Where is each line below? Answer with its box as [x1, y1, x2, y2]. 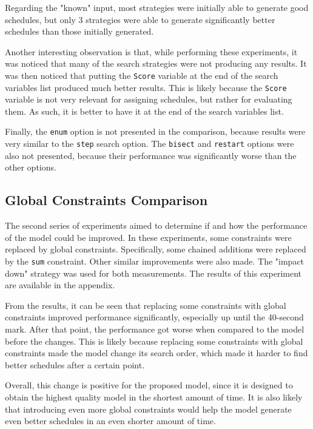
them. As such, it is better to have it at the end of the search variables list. [5, 104, 284, 117]
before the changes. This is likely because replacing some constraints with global [5, 334, 303, 347]
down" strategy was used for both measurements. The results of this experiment [5, 266, 302, 279]
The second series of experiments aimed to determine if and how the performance [5, 219, 308, 232]
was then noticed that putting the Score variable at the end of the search [5, 69, 278, 81]
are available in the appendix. [5, 279, 115, 291]
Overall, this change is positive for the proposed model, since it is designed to [5, 379, 293, 391]
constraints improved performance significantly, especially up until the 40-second [5, 311, 304, 323]
